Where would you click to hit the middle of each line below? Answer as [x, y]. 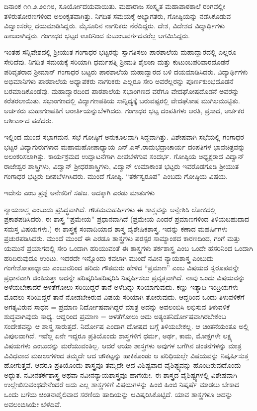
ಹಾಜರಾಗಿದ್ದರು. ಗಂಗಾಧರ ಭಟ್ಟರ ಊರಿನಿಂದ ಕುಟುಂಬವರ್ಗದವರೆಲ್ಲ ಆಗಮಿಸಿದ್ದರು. [97, 35]
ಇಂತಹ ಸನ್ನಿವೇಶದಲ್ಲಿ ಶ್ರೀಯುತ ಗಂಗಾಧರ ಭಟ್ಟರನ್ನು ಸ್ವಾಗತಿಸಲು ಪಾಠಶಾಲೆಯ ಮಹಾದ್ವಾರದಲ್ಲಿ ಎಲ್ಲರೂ [120, 52]
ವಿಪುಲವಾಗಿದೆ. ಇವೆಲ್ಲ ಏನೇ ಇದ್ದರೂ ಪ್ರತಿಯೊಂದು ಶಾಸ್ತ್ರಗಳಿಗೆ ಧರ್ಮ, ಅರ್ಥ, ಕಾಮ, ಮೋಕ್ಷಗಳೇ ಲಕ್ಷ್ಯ [118, 336]
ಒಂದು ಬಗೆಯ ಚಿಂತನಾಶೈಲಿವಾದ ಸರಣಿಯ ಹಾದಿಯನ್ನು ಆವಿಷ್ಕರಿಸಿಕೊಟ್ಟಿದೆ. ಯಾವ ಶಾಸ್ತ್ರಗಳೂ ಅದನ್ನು [118, 394]
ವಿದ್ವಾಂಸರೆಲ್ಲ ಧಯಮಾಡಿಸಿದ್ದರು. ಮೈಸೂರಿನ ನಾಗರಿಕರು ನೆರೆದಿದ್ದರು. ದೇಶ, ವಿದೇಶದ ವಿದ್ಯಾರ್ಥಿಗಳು [115, 26]
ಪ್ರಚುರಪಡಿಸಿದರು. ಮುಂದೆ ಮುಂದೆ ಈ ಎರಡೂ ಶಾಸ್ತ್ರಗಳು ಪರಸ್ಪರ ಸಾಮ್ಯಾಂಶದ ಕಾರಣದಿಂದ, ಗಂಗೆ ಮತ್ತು [122, 238]
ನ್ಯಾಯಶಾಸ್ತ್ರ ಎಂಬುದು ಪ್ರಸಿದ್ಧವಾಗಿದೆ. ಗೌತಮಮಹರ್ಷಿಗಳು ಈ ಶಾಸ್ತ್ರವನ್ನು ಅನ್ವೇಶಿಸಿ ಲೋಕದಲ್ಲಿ [110, 209]
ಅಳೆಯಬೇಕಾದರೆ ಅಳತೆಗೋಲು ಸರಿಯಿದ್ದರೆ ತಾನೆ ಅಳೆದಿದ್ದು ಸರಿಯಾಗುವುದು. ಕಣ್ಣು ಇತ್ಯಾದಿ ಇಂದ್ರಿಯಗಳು [121, 287]
